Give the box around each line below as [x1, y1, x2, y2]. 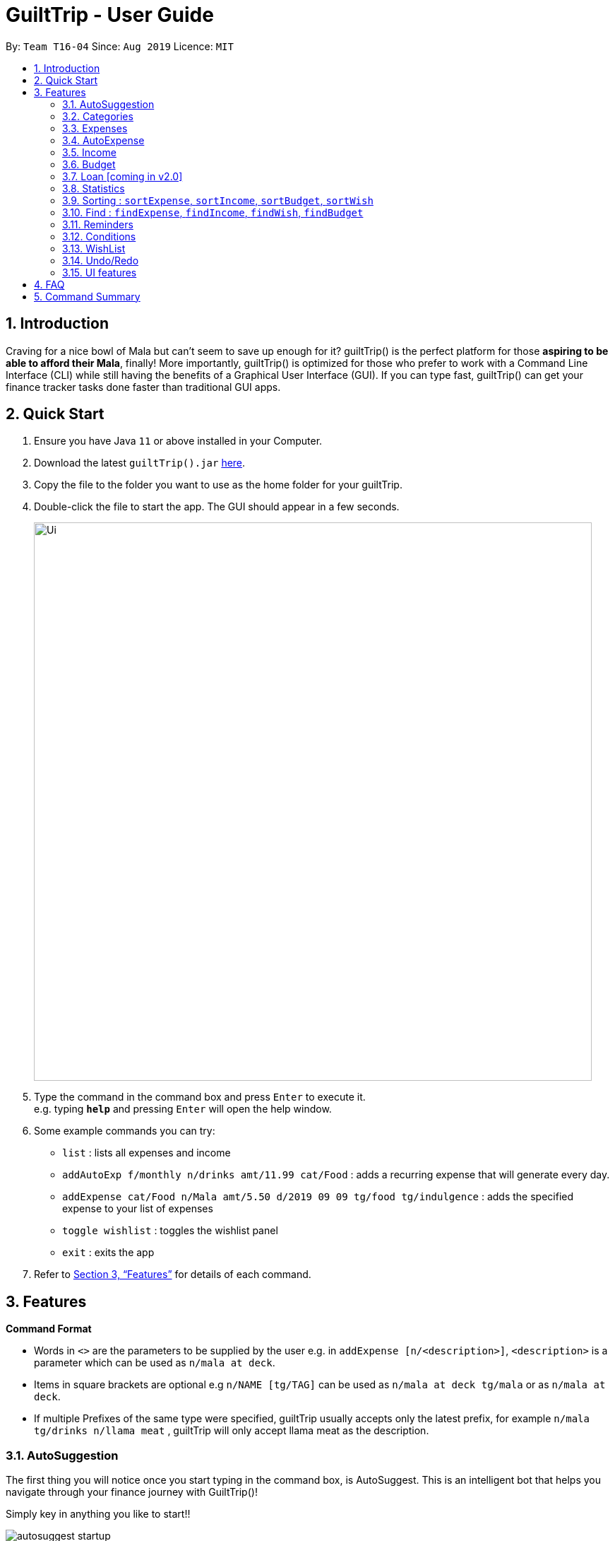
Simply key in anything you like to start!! [6, 1508, 191, 1521]
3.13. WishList [62, 242, 126, 254]
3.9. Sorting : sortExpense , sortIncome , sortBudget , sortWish [62, 194, 374, 206]
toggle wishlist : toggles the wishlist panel [62, 1224, 278, 1237]
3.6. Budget [62, 158, 116, 170]
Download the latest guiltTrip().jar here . [34, 457, 246, 469]
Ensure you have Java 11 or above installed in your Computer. [34, 435, 323, 447]
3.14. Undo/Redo [62, 254, 139, 266]
